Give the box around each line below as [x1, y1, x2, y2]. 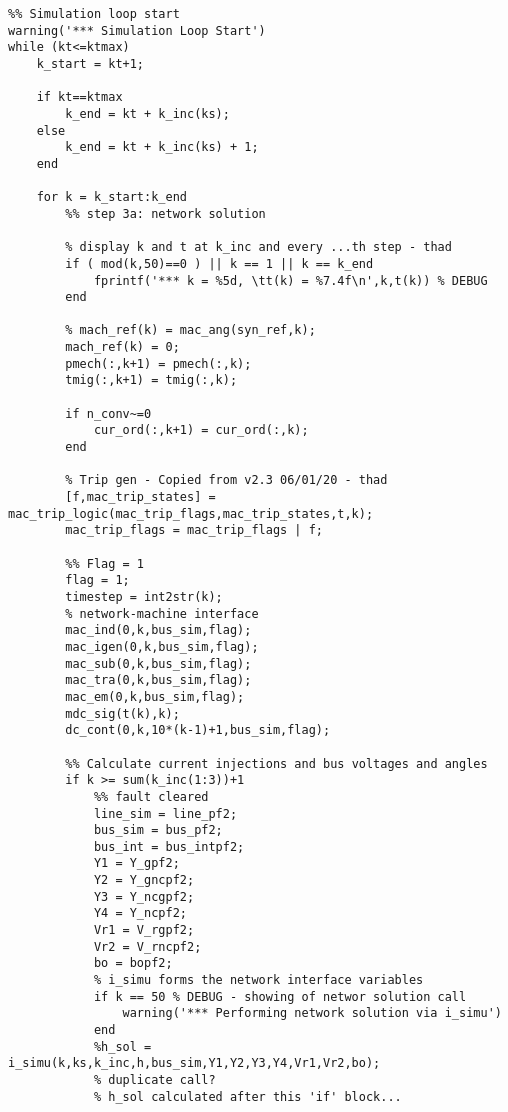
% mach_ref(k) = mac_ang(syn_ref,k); [65, 323, 316, 338]
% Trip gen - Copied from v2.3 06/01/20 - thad [65, 473, 388, 488]
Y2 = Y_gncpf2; [93, 873, 195, 888]
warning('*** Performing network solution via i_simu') [122, 1006, 502, 1021]
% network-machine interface [65, 606, 259, 621]
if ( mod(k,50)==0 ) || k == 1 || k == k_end [65, 256, 374, 271]
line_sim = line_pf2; [93, 806, 238, 821]
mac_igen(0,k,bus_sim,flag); [65, 639, 259, 654]
